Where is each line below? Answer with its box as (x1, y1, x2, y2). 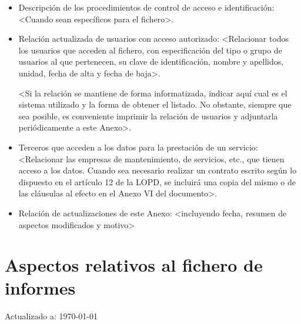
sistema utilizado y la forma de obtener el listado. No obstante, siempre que (18, 98, 292, 111)
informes (5, 276, 76, 300)
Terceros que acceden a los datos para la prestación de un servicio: (18, 141, 258, 153)
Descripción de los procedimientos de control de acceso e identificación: (18, 1, 275, 13)
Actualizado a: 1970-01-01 (5, 310, 98, 322)
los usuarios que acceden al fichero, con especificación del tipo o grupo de (18, 44, 282, 56)
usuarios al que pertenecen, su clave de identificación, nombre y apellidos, (18, 55, 284, 68)
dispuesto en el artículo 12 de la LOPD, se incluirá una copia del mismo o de (18, 175, 296, 188)
